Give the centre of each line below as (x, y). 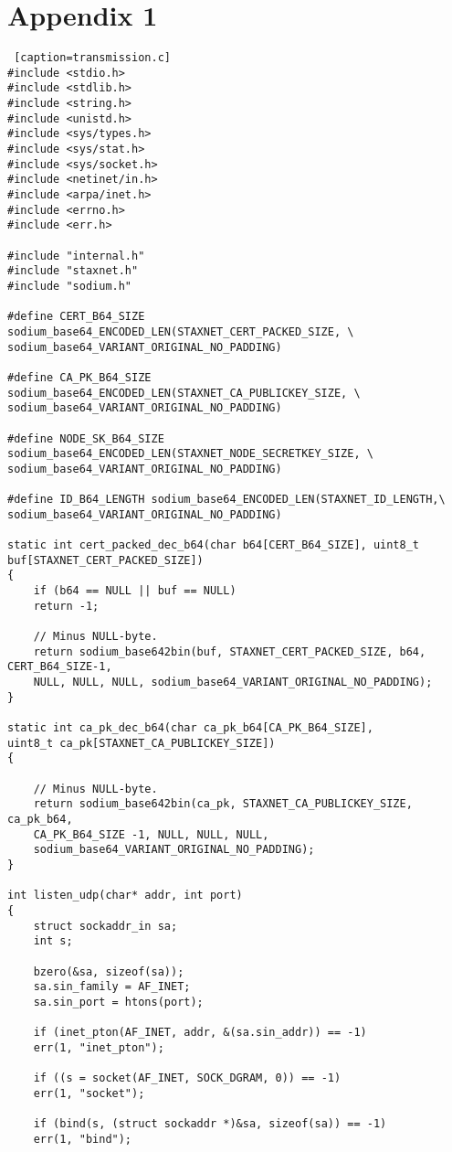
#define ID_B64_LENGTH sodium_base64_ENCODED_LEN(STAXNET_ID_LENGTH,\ (226, 500)
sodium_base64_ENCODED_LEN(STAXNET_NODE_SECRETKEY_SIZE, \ (190, 454)
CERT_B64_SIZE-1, (60, 667)
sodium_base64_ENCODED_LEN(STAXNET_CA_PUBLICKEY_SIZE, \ (184, 393)
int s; (53, 941)
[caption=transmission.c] (92, 58)
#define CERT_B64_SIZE (76, 317)
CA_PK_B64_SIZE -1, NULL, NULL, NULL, (151, 834)
